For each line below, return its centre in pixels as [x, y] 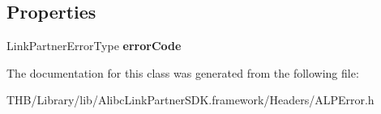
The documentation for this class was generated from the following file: [183, 72]
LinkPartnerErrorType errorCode [94, 46]
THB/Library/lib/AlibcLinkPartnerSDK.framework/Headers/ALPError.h [190, 100]
